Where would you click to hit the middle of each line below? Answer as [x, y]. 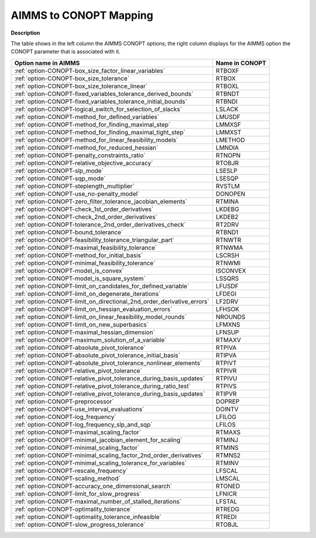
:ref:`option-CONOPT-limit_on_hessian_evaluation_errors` [93, 309]
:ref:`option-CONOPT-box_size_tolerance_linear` [81, 86]
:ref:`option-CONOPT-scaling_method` [68, 478]
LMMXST [229, 132]
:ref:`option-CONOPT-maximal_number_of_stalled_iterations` [98, 501]
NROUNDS [231, 316]
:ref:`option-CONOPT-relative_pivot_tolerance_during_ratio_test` [103, 386]
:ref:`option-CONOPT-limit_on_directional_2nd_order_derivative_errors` [112, 301]
